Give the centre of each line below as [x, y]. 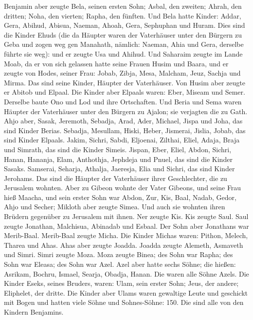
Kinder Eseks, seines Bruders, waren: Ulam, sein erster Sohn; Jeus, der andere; [121, 283]
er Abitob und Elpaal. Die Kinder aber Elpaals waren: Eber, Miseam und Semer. [125, 92]
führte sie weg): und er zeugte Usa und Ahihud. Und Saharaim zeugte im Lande [123, 53]
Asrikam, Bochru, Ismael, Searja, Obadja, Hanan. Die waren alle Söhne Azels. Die [126, 273]
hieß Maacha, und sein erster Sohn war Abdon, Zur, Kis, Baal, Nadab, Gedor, [120, 197]
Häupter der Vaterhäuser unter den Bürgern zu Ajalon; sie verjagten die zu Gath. [126, 111]
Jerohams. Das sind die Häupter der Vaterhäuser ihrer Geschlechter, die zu [116, 178]
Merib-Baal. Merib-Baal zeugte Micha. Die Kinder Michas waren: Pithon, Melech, [126, 235]
